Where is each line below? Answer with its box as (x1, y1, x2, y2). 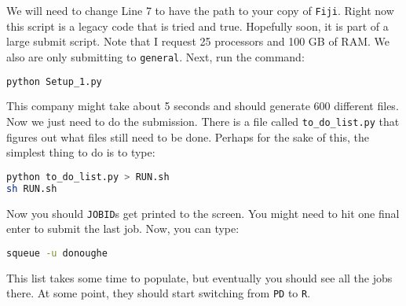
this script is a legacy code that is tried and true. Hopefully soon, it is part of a (6, 17, 389, 34)
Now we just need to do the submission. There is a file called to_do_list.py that (6, 112, 400, 129)
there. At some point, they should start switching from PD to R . (6, 285, 311, 301)
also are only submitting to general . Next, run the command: (6, 48, 305, 65)
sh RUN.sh (6, 182, 57, 194)
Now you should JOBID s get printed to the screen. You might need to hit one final (6, 205, 400, 221)
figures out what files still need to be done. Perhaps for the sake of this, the (6, 128, 369, 145)
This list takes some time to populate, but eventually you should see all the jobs (6, 269, 393, 286)
